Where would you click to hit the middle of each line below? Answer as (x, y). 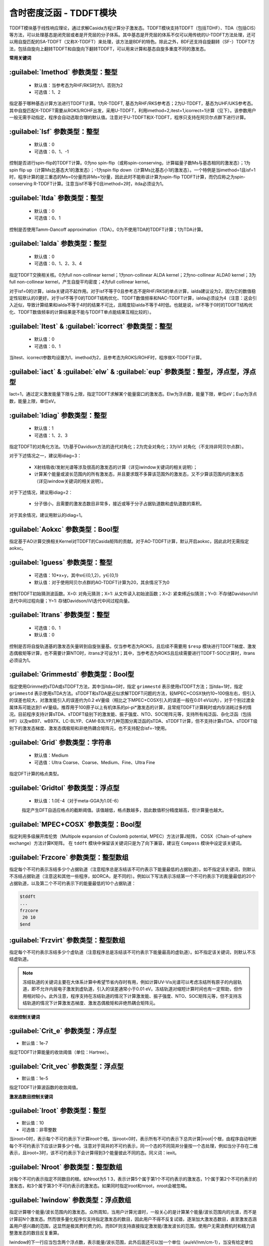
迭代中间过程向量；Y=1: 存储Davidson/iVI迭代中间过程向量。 (71, 601)
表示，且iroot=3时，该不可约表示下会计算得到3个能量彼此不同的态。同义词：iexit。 (94, 1153)
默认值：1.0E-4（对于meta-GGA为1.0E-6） (78, 801)
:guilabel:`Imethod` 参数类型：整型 (64, 72)
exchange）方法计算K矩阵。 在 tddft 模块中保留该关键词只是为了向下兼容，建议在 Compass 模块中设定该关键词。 (127, 843)
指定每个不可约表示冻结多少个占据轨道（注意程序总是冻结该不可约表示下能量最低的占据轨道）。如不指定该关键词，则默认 (133, 869)
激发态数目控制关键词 (31, 1096)
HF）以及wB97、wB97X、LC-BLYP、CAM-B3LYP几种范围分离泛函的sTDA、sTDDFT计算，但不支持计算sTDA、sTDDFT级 (133, 721)
